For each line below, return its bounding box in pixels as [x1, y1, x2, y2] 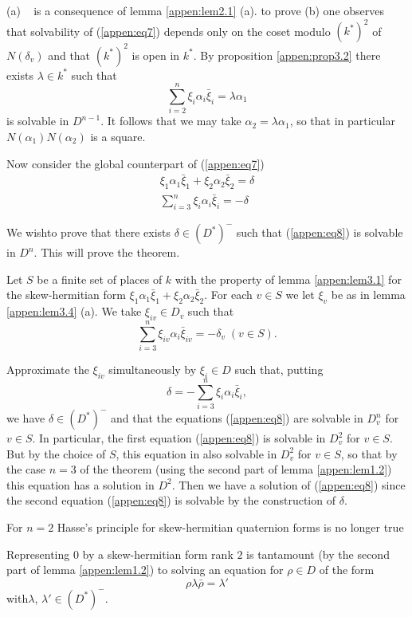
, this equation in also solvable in [116, 445, 277, 462]
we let [285, 286, 315, 303]
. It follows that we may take [100, 112, 241, 129]
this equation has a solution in [6, 476, 155, 493]
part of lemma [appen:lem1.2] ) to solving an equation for [6, 561, 284, 578]
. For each [204, 286, 253, 303]
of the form [319, 561, 375, 578]
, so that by [340, 445, 398, 462]
